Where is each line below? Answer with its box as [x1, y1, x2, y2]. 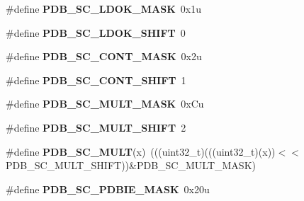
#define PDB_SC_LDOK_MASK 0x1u [6, 1, 201, 16]
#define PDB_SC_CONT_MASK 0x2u [6, 49, 202, 64]
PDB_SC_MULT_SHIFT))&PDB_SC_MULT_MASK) [6, 158, 256, 173]
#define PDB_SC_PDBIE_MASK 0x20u [6, 181, 210, 196]
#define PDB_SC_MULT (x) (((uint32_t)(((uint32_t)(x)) [6, 144, 276, 159]
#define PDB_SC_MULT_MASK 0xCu [6, 96, 204, 111]
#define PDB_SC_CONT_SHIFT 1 [6, 72, 186, 87]
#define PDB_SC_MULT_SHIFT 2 [6, 120, 186, 134]
